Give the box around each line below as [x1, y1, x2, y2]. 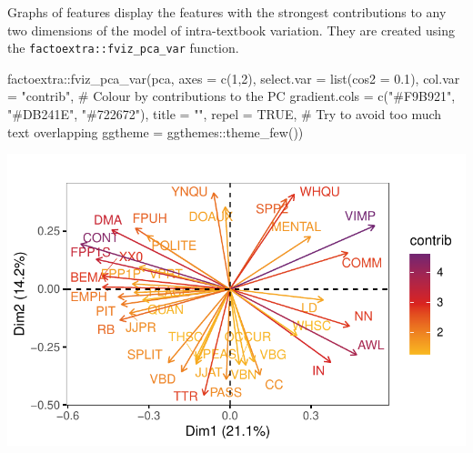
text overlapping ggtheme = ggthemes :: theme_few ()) [7, 122, 304, 141]
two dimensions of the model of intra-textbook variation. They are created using [7, 20, 455, 39]
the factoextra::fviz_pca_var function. [7, 38, 239, 57]
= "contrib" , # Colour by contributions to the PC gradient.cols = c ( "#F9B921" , [7, 86, 456, 106]
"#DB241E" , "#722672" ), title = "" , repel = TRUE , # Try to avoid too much [7, 105, 442, 124]
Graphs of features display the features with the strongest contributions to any [7, 3, 447, 21]
